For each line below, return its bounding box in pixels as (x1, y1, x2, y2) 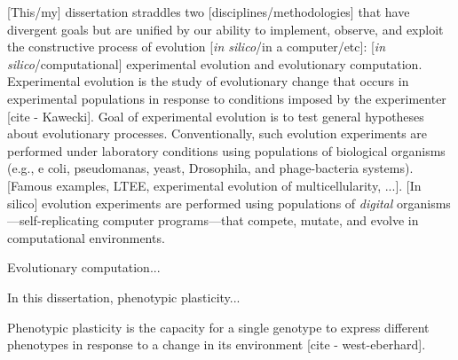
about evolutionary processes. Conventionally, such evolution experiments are (7, 124, 428, 143)
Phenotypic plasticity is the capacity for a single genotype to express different (7, 317, 430, 336)
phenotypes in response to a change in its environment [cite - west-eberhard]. (7, 335, 426, 354)
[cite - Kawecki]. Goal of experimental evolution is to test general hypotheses (7, 106, 424, 125)
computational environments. (7, 228, 165, 247)
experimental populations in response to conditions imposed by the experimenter (7, 89, 446, 107)
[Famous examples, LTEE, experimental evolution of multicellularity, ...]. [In (7, 176, 422, 194)
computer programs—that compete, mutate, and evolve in (102, 211, 419, 230)
